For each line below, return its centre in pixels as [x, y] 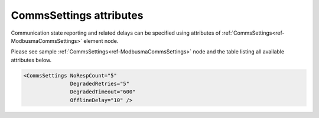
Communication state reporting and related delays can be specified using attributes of [116, 33]
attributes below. [31, 60]
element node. [101, 41]
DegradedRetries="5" [100, 84]
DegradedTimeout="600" [103, 92]
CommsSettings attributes [77, 15]
